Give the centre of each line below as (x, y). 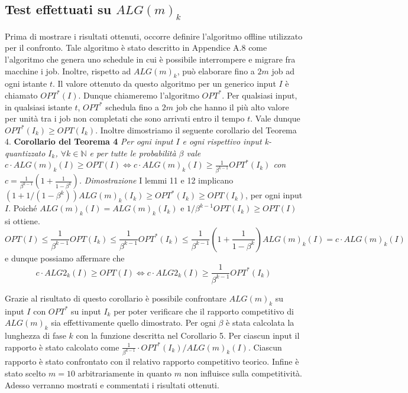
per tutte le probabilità (136, 153)
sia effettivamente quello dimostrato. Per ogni (133, 322)
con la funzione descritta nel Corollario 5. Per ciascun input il (188, 335)
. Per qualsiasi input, (260, 95)
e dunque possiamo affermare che (65, 258)
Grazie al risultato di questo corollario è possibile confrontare (116, 298)
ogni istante (26, 83)
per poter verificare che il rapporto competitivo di (204, 311)
